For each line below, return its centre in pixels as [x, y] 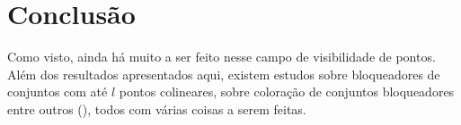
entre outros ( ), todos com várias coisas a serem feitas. [157, 108]
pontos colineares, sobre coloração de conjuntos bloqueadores [287, 92]
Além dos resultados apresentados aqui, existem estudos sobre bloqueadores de [224, 74]
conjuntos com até [58, 92]
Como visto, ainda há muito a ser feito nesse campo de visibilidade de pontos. [222, 57]
